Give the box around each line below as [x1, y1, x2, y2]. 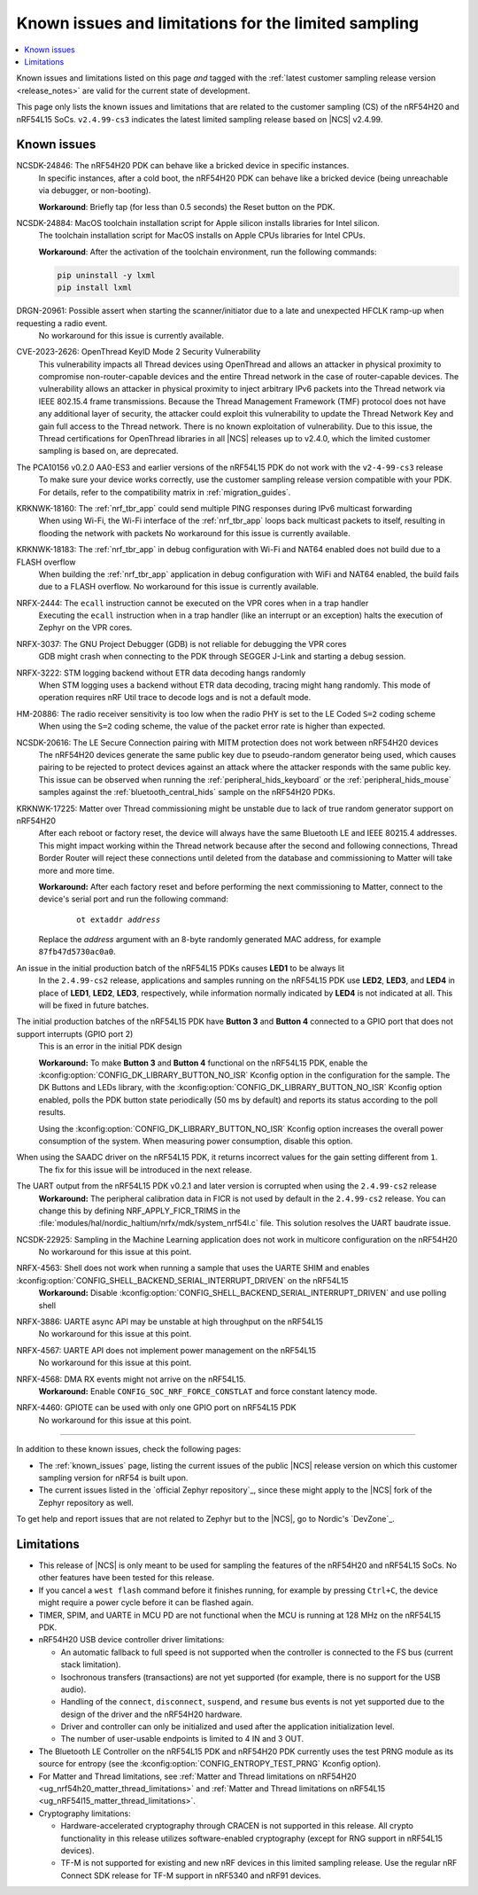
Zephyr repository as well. [38, 1497, 135, 1508]
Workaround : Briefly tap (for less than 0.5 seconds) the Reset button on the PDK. [38, 201, 335, 212]
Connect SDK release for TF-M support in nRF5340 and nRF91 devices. [60, 1870, 322, 1881]
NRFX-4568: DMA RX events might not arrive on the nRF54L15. [16, 1374, 246, 1384]
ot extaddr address [76, 914, 161, 924]
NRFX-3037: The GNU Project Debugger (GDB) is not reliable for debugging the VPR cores [16, 638, 347, 649]
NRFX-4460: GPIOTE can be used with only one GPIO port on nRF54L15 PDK [16, 1402, 297, 1413]
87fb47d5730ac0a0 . [38, 947, 116, 957]
